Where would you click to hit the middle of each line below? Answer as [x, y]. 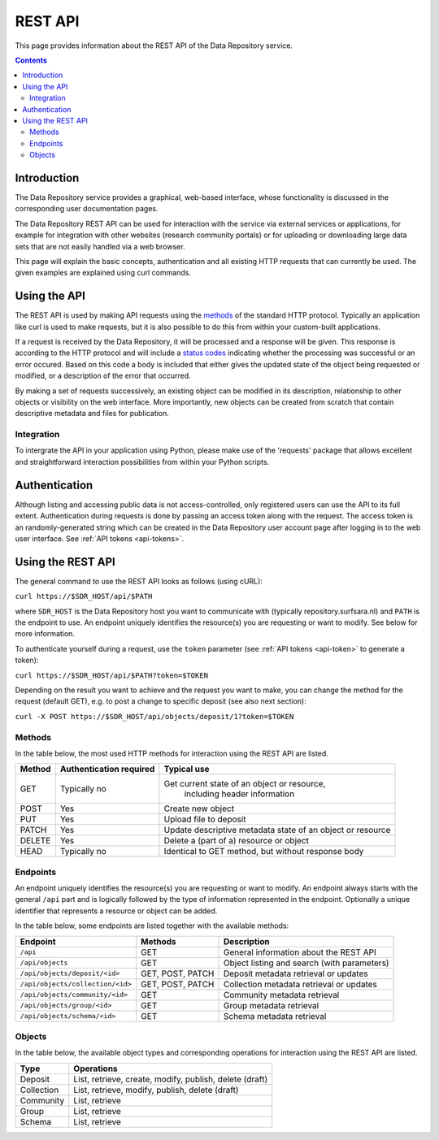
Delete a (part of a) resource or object [236, 841]
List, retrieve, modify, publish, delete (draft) [156, 1090]
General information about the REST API [300, 952]
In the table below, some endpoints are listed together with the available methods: [152, 925]
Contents [31, 60]
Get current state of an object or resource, [245, 784]
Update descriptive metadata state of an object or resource [277, 830]
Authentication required [107, 769]
